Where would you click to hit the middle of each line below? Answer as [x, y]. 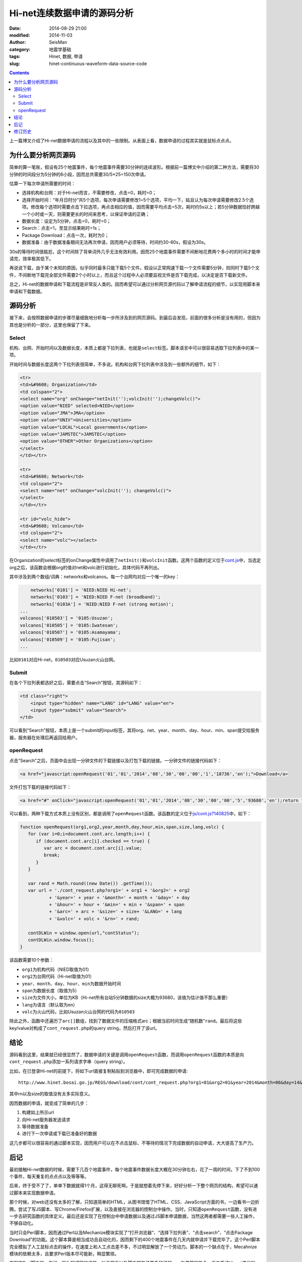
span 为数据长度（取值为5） [51, 990]
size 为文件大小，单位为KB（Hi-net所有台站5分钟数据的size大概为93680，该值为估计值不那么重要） [126, 997]
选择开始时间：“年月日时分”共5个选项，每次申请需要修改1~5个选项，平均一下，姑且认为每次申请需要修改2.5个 [136, 200]
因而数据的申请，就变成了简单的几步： [49, 1103]
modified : [20, 35]
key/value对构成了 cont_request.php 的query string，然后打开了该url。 [84, 1028]
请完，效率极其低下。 [31, 258]
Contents [19, 73]
